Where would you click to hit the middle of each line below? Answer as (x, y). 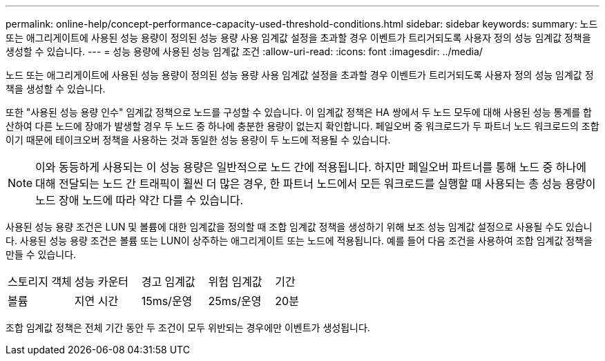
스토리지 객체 (40, 282)
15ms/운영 (167, 301)
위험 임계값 (235, 282)
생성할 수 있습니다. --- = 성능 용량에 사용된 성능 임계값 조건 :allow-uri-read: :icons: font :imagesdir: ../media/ (244, 51)
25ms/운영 (235, 301)
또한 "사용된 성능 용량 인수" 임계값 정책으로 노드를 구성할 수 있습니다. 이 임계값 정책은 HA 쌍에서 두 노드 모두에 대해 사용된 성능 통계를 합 (299, 112)
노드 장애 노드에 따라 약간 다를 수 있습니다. (140, 200)
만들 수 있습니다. (41, 254)
